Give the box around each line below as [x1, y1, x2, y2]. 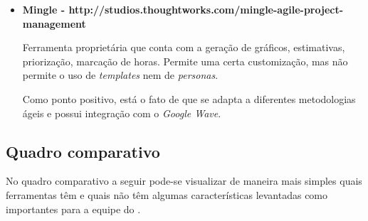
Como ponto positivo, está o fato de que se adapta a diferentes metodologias [22, 91, 356, 106]
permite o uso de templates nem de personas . [22, 68, 219, 82]
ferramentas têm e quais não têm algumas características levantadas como [6, 187, 328, 202]
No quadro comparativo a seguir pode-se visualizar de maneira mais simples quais [6, 173, 362, 188]
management [22, 16, 86, 31]
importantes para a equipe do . [6, 201, 141, 216]
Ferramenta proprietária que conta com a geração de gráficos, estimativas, [22, 40, 345, 55]
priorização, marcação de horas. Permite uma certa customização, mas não [22, 53, 348, 68]
